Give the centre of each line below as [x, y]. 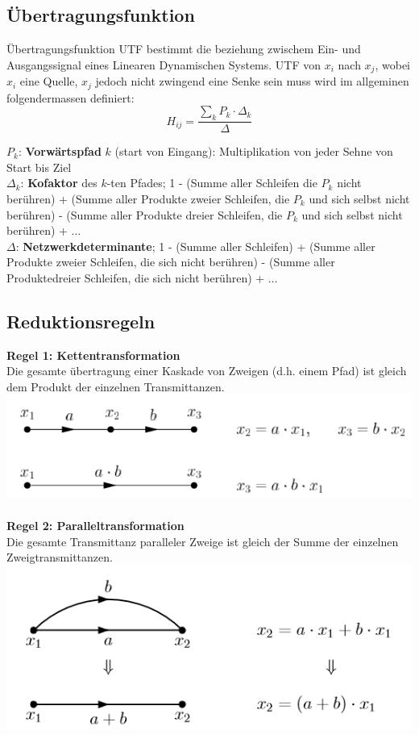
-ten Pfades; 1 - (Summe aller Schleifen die [212, 183]
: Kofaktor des [59, 183]
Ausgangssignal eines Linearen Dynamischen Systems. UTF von [164, 64]
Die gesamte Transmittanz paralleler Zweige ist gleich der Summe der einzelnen [203, 541]
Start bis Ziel [39, 167]
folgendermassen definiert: [71, 97]
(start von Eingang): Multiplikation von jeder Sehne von [254, 151]
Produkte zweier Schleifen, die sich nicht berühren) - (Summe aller [171, 262]
